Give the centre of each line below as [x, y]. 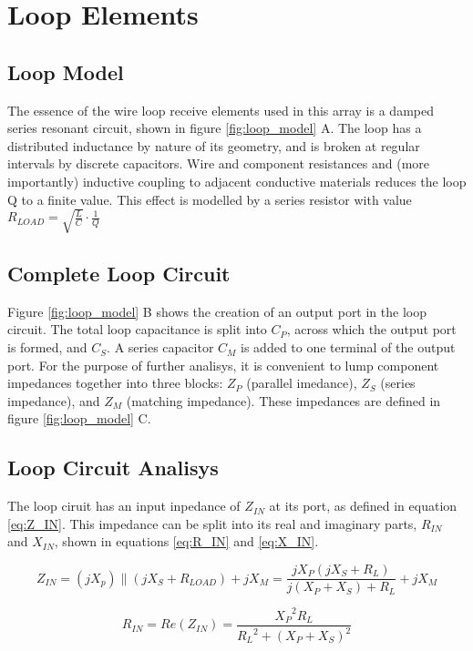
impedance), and [54, 400]
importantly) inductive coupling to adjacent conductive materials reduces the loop [237, 181]
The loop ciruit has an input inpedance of [124, 506]
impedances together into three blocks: [115, 383]
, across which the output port [371, 329]
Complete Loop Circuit [119, 274]
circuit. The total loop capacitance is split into [137, 329]
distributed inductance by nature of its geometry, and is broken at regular [214, 145]
